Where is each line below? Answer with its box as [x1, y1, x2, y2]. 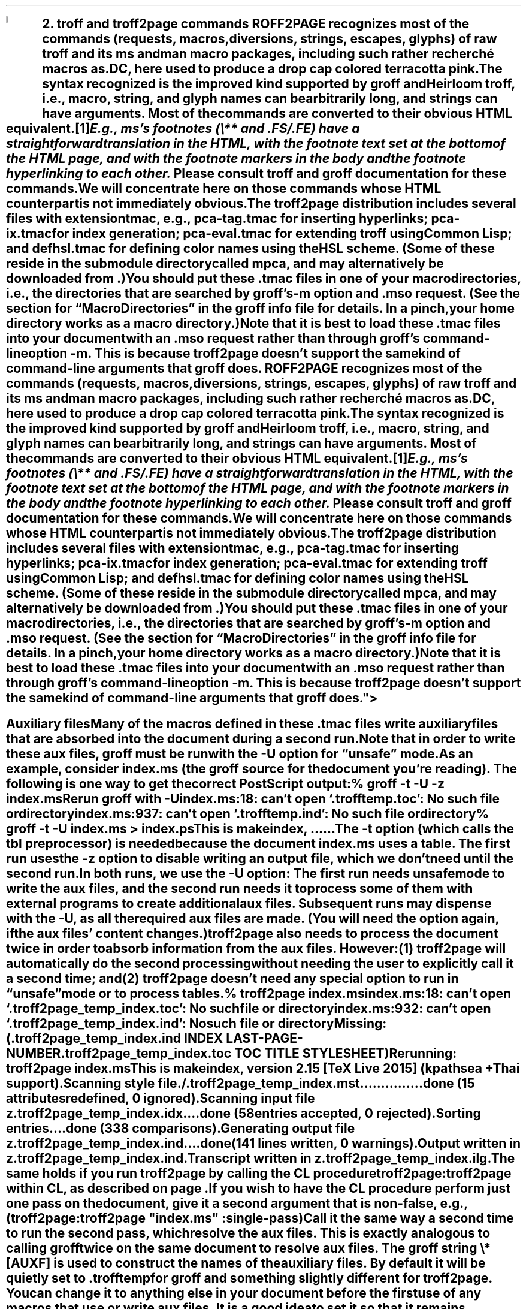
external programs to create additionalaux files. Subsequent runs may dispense [6, 895, 492, 911]
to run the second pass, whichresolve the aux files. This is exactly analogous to [6, 1225, 491, 1241]
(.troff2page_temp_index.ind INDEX [6, 1030, 223, 1046]
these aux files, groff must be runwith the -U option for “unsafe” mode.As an [6, 746, 473, 761]
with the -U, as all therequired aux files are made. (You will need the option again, [6, 910, 499, 926]
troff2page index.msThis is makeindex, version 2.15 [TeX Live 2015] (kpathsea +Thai [6, 1060, 520, 1076]
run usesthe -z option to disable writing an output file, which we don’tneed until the [6, 850, 514, 866]
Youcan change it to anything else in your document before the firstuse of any [6, 1285, 482, 1301]
